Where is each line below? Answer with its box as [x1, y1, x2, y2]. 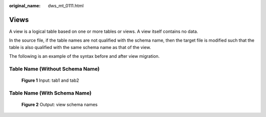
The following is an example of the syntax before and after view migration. [9, 53, 160, 59]
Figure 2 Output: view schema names [21, 101, 98, 107]
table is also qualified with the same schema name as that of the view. [9, 44, 151, 50]
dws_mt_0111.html [48, 3, 84, 8]
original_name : [9, 3, 41, 8]
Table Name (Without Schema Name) [9, 65, 100, 72]
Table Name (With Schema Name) [9, 90, 92, 96]
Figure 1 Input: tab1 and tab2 [21, 77, 79, 83]
